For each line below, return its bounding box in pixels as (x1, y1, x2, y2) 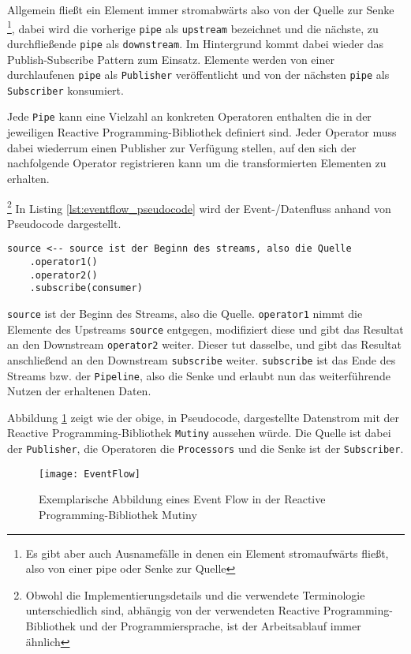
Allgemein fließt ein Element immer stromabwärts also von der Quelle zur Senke (7, 2, 394, 17)
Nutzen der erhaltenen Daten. (7, 383, 151, 399)
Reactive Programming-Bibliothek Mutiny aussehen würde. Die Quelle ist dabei (7, 424, 391, 441)
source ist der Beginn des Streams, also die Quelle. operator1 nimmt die (7, 305, 363, 321)
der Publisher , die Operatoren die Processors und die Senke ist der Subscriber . (7, 440, 404, 457)
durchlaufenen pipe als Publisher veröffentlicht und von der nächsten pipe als (7, 66, 390, 83)
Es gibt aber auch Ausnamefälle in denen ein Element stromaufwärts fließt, (25, 544, 389, 561)
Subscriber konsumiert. (7, 81, 124, 98)
